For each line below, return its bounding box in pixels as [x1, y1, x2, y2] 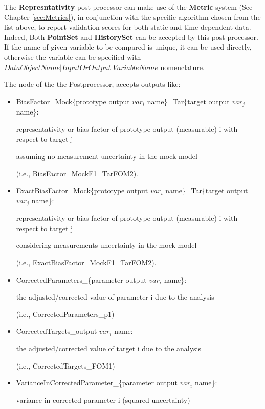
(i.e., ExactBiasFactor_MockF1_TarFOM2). [16, 257, 157, 267]
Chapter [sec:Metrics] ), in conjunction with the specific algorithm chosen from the [4, 11, 261, 22]
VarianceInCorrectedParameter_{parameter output [16, 377, 178, 388]
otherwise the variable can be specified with [4, 51, 141, 62]
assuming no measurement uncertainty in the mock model [16, 150, 197, 161]
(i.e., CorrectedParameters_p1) [16, 308, 115, 319]
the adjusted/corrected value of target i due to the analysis [16, 343, 202, 353]
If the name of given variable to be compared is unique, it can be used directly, [4, 41, 252, 52]
